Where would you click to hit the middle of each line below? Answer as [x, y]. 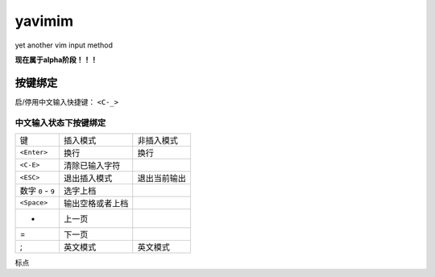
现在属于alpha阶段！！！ [56, 60]
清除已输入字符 [92, 165]
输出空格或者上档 [96, 203]
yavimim [44, 21]
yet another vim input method [64, 45]
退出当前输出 [162, 178]
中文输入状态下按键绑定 [60, 122]
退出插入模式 [88, 178]
